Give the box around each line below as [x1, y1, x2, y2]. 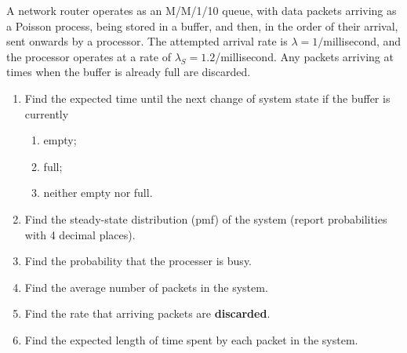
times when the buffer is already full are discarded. [6, 64, 251, 80]
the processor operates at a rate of [6, 48, 171, 64]
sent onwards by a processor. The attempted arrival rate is [6, 33, 288, 49]
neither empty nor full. [43, 184, 153, 201]
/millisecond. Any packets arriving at [215, 48, 394, 64]
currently [24, 105, 69, 122]
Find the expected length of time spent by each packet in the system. [24, 331, 358, 348]
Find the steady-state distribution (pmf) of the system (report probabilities [24, 210, 387, 227]
